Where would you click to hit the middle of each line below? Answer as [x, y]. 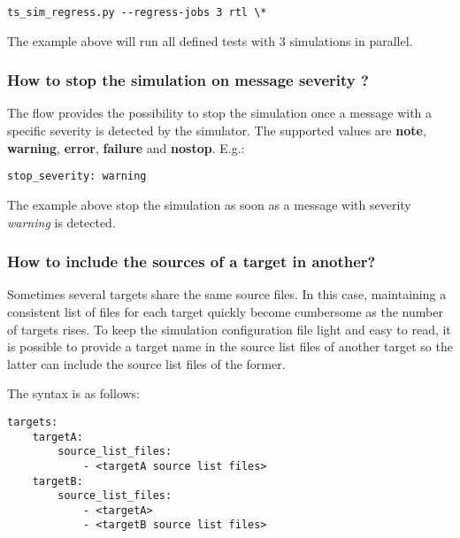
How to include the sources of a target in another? [192, 261]
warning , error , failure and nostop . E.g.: [126, 147]
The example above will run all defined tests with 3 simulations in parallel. [210, 40]
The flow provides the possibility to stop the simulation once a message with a [220, 113]
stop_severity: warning [77, 177]
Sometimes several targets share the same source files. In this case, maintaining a [227, 294]
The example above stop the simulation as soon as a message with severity [209, 204]
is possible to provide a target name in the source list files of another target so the [230, 346]
